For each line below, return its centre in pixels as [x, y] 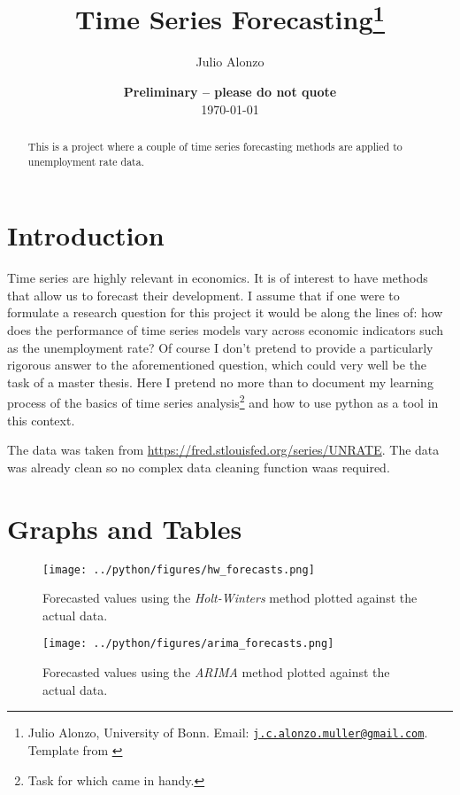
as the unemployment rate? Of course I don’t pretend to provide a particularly [220, 347]
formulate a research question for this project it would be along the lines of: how [225, 312]
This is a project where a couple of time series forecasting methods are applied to [215, 147]
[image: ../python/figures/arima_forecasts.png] [188, 644]
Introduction [86, 235]
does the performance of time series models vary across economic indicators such [226, 330]
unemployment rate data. [86, 161]
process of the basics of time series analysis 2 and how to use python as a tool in [223, 401]
